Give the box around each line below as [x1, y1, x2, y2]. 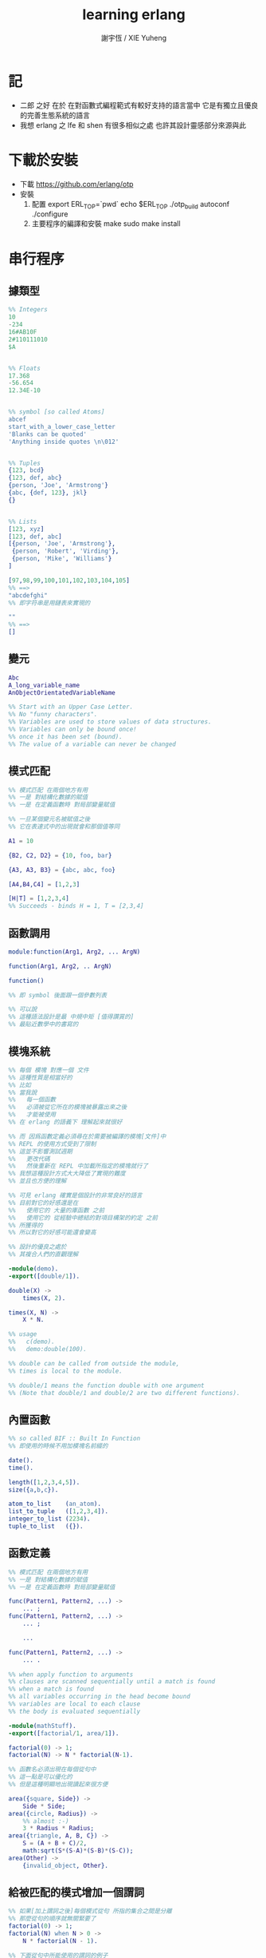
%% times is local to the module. [8, 1367, 123, 1375]
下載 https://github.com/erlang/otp [19, 179, 134, 188]
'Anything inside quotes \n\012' [8, 438, 119, 446]
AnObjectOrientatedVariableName [8, 688, 115, 696]
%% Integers [8, 306, 48, 314]
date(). [8, 1456, 34, 1465]
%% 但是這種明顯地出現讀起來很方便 [8, 1781, 108, 1789]
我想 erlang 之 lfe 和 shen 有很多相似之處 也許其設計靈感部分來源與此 [19, 120, 247, 129]
